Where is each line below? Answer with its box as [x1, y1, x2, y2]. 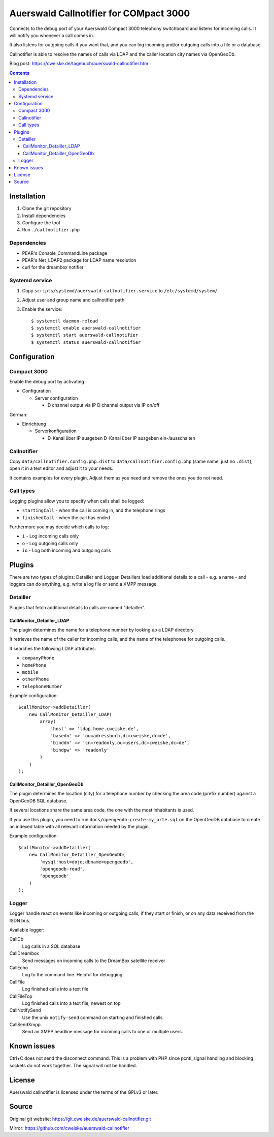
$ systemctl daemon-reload [31, 318, 98, 324]
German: [9, 411, 28, 417]
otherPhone [22, 676, 49, 682]
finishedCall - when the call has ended [22, 514, 110, 521]
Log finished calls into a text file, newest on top [22, 1000, 121, 1006]
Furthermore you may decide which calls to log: [9, 524, 109, 530]
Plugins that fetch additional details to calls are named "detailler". [9, 604, 146, 610]
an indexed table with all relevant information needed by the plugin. [9, 823, 150, 829]
